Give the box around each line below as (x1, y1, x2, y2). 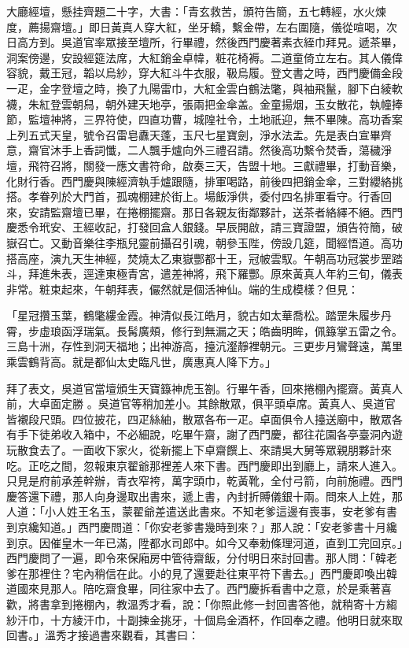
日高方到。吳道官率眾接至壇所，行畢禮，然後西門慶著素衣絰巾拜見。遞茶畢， (6, 34, 403, 50)
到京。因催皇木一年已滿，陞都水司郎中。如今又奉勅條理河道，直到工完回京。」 (6, 534, 403, 550)
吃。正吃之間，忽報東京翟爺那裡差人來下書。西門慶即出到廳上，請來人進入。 (6, 457, 403, 473)
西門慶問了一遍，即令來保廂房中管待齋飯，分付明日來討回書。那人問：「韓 (6, 550, 386, 566)
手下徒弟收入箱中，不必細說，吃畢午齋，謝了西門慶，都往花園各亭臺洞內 (17, 426, 392, 442)
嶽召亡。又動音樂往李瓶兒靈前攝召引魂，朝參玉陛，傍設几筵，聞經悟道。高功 (6, 234, 403, 250)
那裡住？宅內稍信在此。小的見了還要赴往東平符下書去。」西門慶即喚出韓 (28, 565, 397, 581)
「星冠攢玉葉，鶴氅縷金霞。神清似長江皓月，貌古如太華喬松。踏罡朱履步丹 (6, 307, 392, 324)
